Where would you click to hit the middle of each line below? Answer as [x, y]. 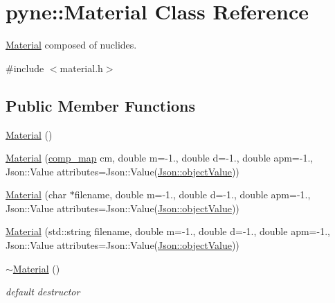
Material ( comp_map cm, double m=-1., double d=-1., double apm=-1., [160, 158]
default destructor [43, 292]
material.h [81, 68]
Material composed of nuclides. [71, 45]
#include [25, 68]
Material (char [36, 194]
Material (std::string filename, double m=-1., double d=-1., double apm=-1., [168, 231]
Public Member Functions [100, 105]
